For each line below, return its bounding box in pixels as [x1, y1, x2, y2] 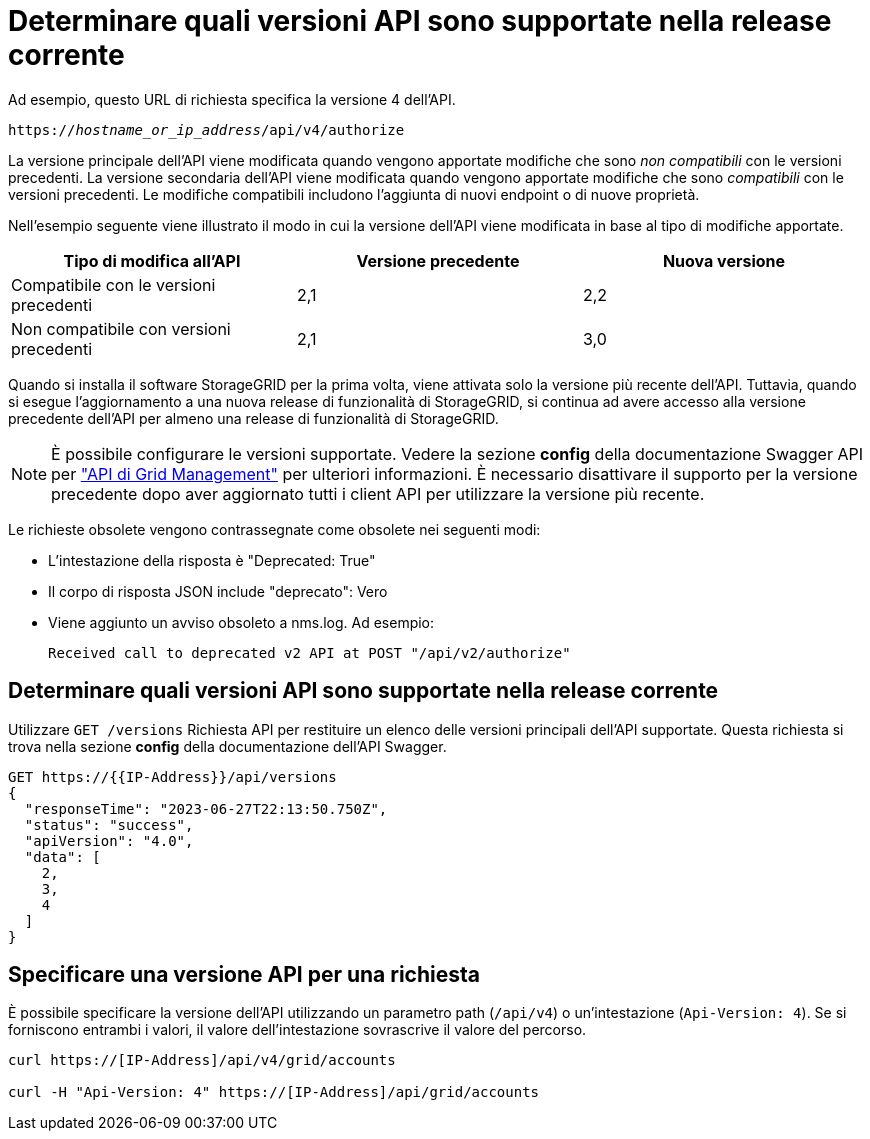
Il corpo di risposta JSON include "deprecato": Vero [48, 582, 388, 600]
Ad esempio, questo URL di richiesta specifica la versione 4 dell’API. [8, 90, 456, 108]
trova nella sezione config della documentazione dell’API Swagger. [8, 737, 447, 755]
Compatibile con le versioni [11, 274, 216, 295]
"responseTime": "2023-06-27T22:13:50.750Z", [24, 800, 388, 817]
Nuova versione [662, 250, 786, 271]
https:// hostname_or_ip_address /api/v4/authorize [8, 121, 405, 138]
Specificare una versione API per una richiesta [8, 962, 480, 988]
